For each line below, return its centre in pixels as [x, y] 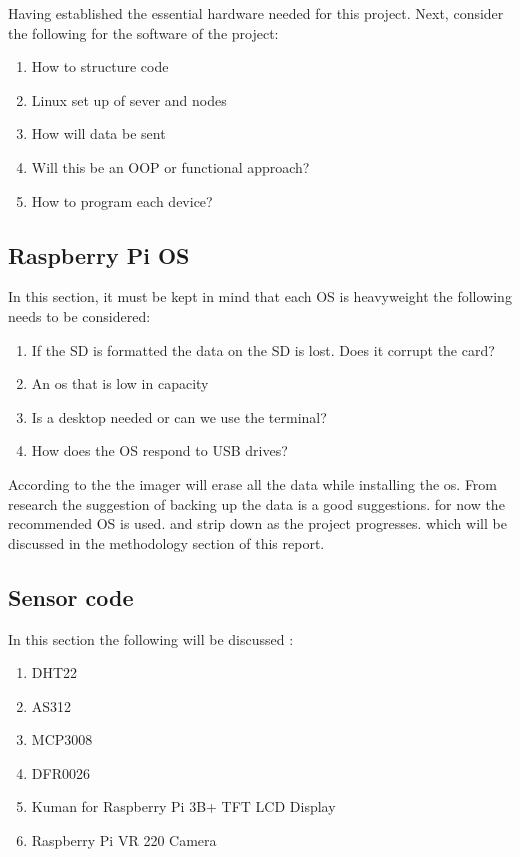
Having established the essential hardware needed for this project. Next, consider [256, 13]
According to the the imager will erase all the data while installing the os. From [253, 483]
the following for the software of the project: [143, 32]
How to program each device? [122, 200]
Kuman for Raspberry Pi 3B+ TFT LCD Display [183, 806]
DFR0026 [60, 772]
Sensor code [71, 596]
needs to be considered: [79, 315]
